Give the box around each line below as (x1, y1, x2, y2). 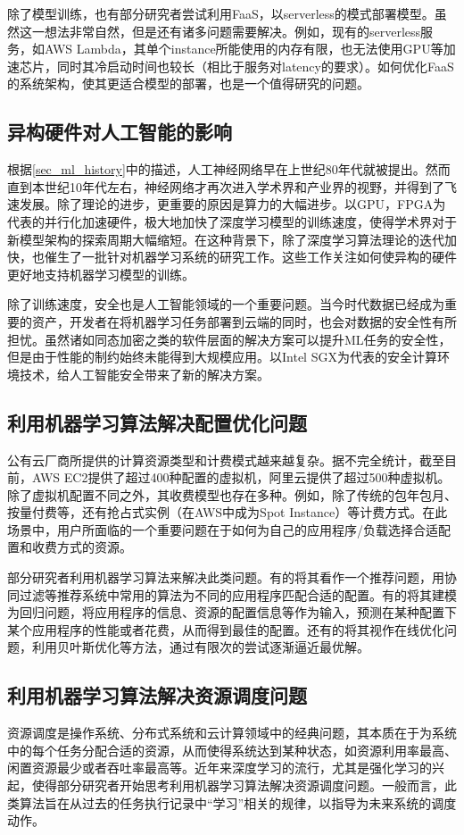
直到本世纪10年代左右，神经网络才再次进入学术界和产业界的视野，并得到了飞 (7, 177, 457, 196)
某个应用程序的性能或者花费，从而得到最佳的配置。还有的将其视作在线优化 (7, 620, 444, 639)
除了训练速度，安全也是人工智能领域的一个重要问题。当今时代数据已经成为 (7, 295, 444, 313)
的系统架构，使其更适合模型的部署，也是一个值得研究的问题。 (7, 74, 369, 93)
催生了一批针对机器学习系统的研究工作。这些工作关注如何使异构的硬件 (44, 247, 457, 266)
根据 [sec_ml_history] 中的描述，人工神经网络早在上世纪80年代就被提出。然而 (7, 160, 451, 179)
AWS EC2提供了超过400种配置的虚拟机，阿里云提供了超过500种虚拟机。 (31, 468, 451, 487)
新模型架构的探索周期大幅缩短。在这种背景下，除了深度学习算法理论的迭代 (7, 230, 444, 248)
